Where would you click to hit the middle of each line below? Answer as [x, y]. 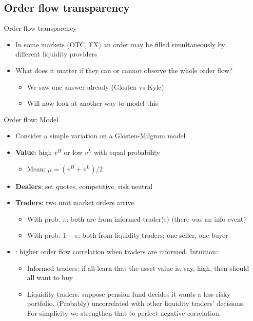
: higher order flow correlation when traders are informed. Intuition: [117, 251]
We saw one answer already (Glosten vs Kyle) [96, 86]
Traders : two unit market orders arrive [75, 202]
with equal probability [127, 152]
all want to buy [50, 277]
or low [73, 152]
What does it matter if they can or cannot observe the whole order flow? [124, 70]
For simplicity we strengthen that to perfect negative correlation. [124, 312]
